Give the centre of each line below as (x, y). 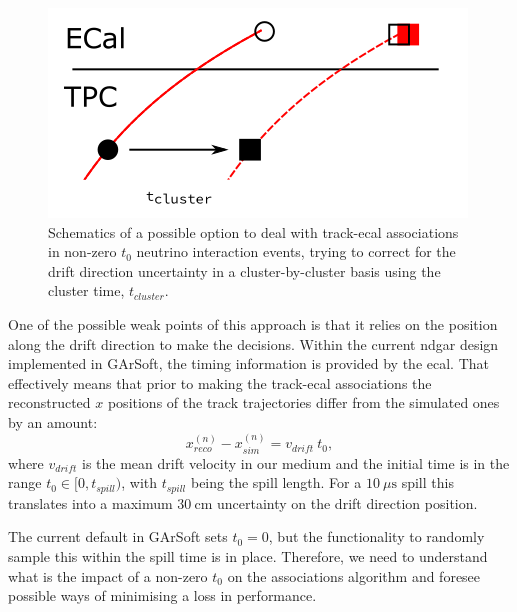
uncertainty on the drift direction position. (347, 502)
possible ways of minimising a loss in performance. (162, 595)
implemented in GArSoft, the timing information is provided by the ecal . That (249, 363)
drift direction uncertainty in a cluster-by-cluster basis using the (244, 270)
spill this (427, 482)
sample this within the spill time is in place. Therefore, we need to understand (248, 556)
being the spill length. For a (276, 482)
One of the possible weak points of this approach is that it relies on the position (253, 323)
